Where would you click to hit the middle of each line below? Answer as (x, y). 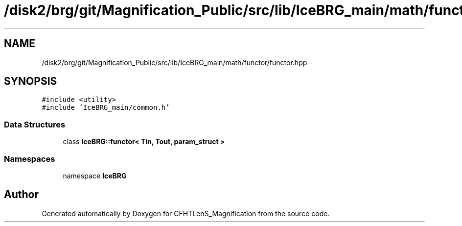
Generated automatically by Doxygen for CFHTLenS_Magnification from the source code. (186, 213)
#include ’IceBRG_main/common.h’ (106, 108)
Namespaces (30, 159)
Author (21, 195)
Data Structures (35, 124)
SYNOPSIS (31, 81)
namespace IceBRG (95, 176)
